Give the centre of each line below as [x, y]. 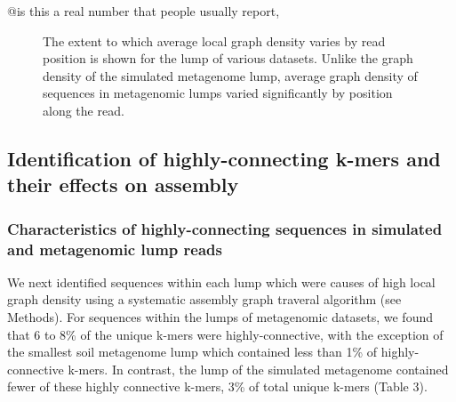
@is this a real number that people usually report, [144, 11]
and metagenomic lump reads [115, 249]
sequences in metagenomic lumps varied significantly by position [218, 93]
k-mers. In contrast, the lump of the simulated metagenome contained [258, 369]
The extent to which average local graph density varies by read [214, 40]
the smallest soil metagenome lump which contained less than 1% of [192, 352]
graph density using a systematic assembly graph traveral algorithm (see [204, 299]
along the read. [84, 110]
